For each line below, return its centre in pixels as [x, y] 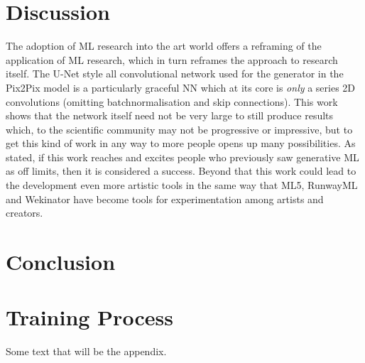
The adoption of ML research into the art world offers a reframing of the [164, 46]
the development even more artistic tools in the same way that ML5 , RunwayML [182, 185]
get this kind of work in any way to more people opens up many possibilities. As [181, 143]
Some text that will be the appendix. [86, 351]
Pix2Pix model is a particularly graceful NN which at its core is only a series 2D [181, 87]
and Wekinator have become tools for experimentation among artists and [165, 199]
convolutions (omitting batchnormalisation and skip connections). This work [172, 101]
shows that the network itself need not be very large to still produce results [170, 115]
